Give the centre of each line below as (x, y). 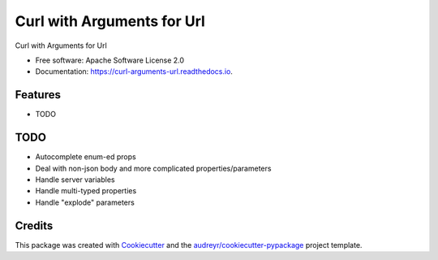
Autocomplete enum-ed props (86, 157)
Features (38, 95)
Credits (34, 225)
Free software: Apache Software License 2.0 (110, 60)
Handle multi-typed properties (86, 191)
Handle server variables (75, 180)
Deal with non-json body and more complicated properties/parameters (153, 168)
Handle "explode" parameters (85, 202)
